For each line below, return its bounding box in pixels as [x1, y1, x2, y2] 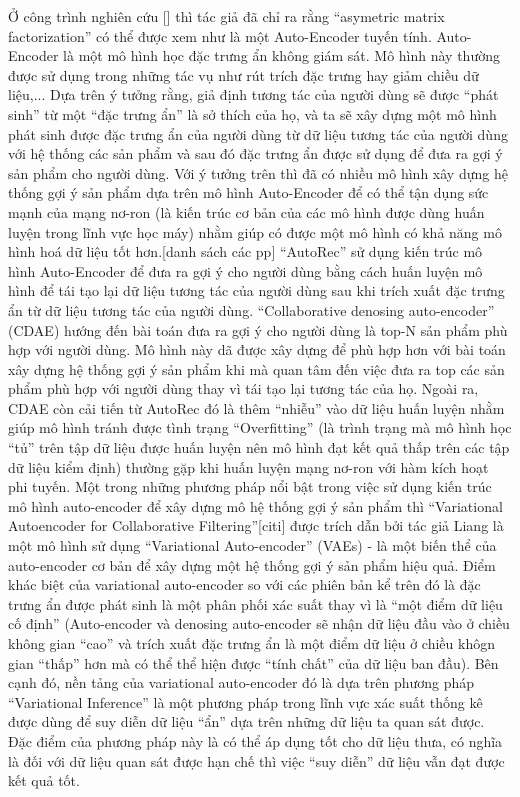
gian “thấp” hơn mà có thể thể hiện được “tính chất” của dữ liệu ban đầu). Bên [8, 652, 499, 673]
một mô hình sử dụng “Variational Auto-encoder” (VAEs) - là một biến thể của [8, 535, 497, 556]
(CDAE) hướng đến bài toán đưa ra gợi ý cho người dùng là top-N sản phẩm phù [8, 319, 508, 340]
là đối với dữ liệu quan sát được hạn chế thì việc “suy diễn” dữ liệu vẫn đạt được [8, 750, 505, 771]
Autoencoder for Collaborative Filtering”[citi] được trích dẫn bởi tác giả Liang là [8, 515, 504, 536]
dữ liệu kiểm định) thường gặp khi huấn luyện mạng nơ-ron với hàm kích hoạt [8, 456, 489, 477]
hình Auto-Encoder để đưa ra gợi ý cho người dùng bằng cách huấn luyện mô [8, 260, 483, 281]
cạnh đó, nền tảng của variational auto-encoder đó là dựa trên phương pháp [8, 672, 475, 693]
